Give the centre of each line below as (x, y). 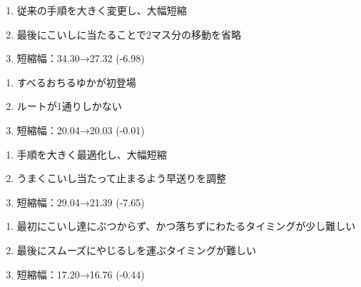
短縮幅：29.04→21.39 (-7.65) (81, 202)
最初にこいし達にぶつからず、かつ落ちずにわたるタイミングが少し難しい (186, 226)
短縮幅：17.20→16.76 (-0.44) (81, 274)
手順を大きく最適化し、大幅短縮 (92, 154)
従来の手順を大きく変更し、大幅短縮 (102, 10)
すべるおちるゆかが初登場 (76, 82)
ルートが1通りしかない (69, 106)
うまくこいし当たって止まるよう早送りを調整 (122, 178)
